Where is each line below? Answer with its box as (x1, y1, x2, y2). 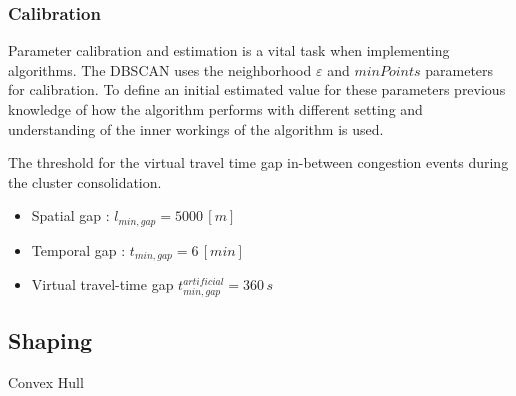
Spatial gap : (31, 205, 110, 226)
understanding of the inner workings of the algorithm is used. (8, 118, 384, 139)
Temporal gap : (31, 239, 126, 260)
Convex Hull (8, 372, 84, 393)
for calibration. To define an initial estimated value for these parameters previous (8, 79, 506, 100)
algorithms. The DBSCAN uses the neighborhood (8, 59, 312, 80)
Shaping (8, 325, 93, 356)
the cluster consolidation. (8, 171, 162, 192)
